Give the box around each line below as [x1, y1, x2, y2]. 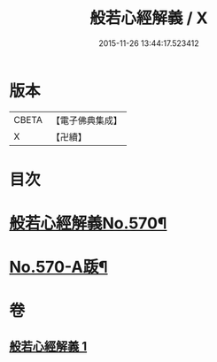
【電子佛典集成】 [50, 114, 122, 127]
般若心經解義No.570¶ [9, 213, 167, 234]
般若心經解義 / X [89, 8, 208, 28]
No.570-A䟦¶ [9, 258, 108, 277]
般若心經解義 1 [9, 338, 88, 354]
